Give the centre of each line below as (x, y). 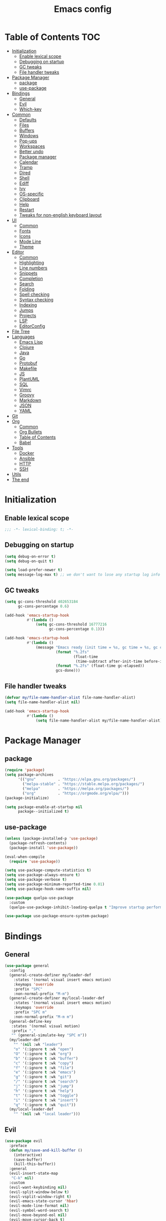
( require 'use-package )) (35, 861)
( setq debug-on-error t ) (30, 556)
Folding (27, 289)
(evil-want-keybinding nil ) (38, 1187)
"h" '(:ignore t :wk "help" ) (44, 1091)
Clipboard (29, 199)
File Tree (21, 331)
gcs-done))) (68, 671)
